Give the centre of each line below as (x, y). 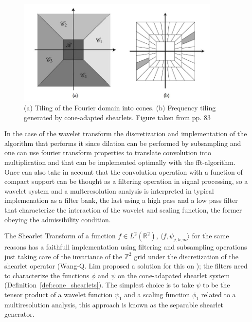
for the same (210, 236)
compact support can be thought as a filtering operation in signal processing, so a (126, 181)
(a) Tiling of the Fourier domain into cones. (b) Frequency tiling (120, 108)
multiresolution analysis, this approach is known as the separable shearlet (114, 304)
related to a (218, 294)
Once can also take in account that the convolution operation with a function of (124, 171)
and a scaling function (157, 294)
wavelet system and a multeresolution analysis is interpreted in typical (109, 190)
